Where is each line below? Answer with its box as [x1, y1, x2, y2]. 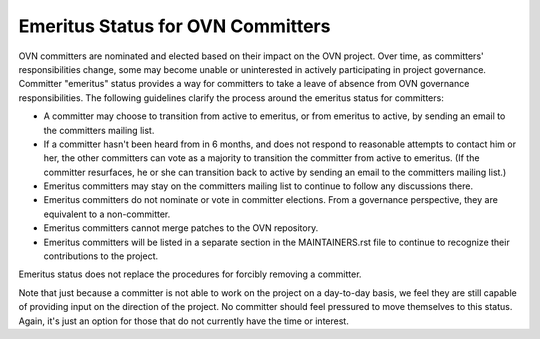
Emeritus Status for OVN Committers [18, 15, 331, 37]
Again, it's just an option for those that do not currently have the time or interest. [18, 315, 349, 327]
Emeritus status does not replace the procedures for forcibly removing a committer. [18, 268, 362, 280]
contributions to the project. [43, 250, 159, 262]
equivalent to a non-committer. [43, 208, 171, 220]
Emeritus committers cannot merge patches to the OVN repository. [43, 222, 319, 234]
